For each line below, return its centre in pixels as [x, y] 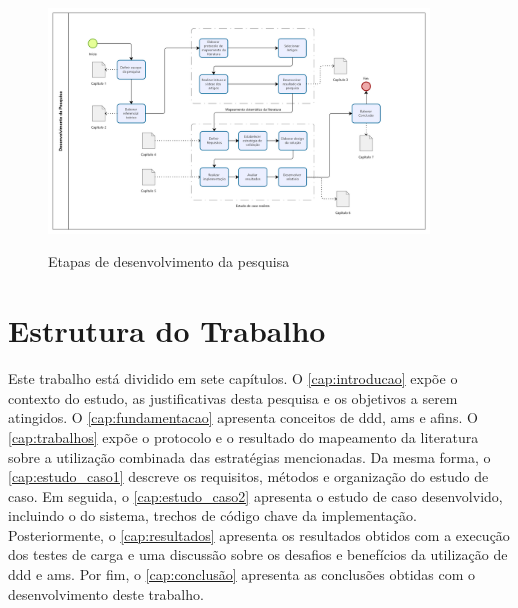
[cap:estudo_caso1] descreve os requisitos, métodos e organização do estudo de [248, 476]
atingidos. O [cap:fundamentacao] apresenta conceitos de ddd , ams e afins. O [243, 417]
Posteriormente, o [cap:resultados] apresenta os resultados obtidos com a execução [259, 534]
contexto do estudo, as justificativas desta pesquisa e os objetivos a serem [233, 397]
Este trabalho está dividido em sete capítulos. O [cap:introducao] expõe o [233, 378]
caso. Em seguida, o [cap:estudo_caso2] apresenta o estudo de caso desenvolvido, [255, 495]
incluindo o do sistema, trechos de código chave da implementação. [212, 515]
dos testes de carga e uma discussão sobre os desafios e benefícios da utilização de [258, 554]
